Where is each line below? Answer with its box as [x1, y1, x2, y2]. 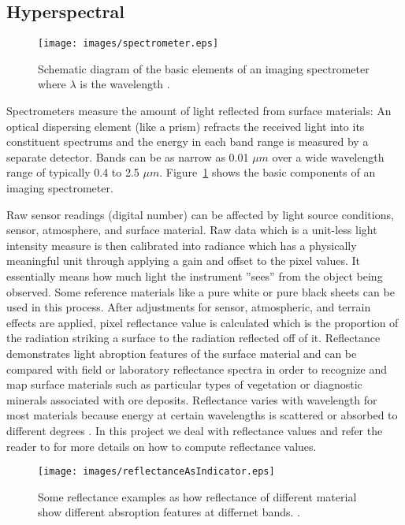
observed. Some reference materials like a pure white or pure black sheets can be [6, 283, 395, 300]
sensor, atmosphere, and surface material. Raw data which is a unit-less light [6, 222, 377, 238]
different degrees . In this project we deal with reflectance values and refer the [6, 422, 383, 438]
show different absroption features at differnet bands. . [38, 504, 300, 520]
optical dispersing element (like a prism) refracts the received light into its [6, 117, 365, 134]
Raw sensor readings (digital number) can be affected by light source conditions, [6, 206, 394, 222]
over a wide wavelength [272, 148, 385, 165]
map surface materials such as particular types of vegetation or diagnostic [6, 376, 362, 393]
